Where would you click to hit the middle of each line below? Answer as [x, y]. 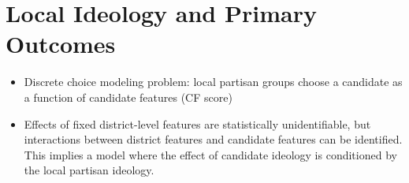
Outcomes [61, 44]
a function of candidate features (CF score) [128, 97]
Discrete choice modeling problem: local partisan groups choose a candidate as [213, 82]
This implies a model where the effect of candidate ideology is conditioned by [210, 154]
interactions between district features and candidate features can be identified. [213, 139]
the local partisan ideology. [89, 170]
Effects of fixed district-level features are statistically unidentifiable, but [197, 123]
